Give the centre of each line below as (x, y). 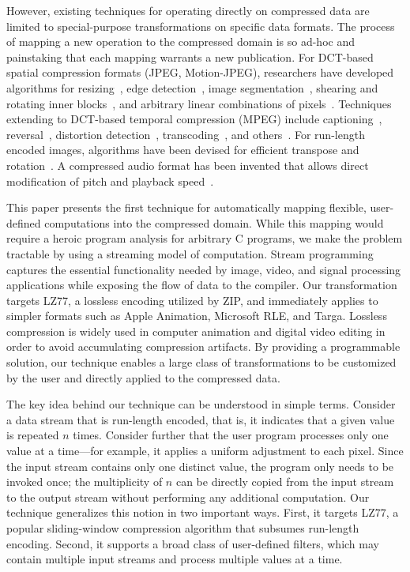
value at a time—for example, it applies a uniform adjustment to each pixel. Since (205, 451)
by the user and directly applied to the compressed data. (143, 377)
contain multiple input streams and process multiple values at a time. (175, 559)
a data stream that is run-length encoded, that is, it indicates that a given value (201, 419)
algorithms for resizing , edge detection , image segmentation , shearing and (192, 87)
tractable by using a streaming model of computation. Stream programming (190, 253)
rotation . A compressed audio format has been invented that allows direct (188, 165)
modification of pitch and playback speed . (110, 181)
